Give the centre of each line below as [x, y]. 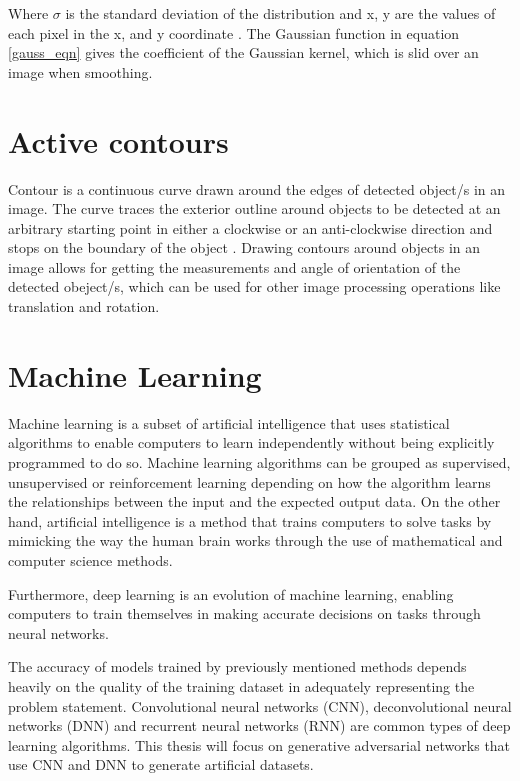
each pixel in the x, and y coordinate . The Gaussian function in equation [234, 32]
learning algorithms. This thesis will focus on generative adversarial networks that [259, 744]
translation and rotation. [84, 306]
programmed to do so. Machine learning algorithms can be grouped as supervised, [259, 461]
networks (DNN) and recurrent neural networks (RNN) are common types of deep [259, 725]
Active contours [118, 140]
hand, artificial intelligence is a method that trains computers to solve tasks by [250, 520]
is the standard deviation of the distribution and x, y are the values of [280, 13]
